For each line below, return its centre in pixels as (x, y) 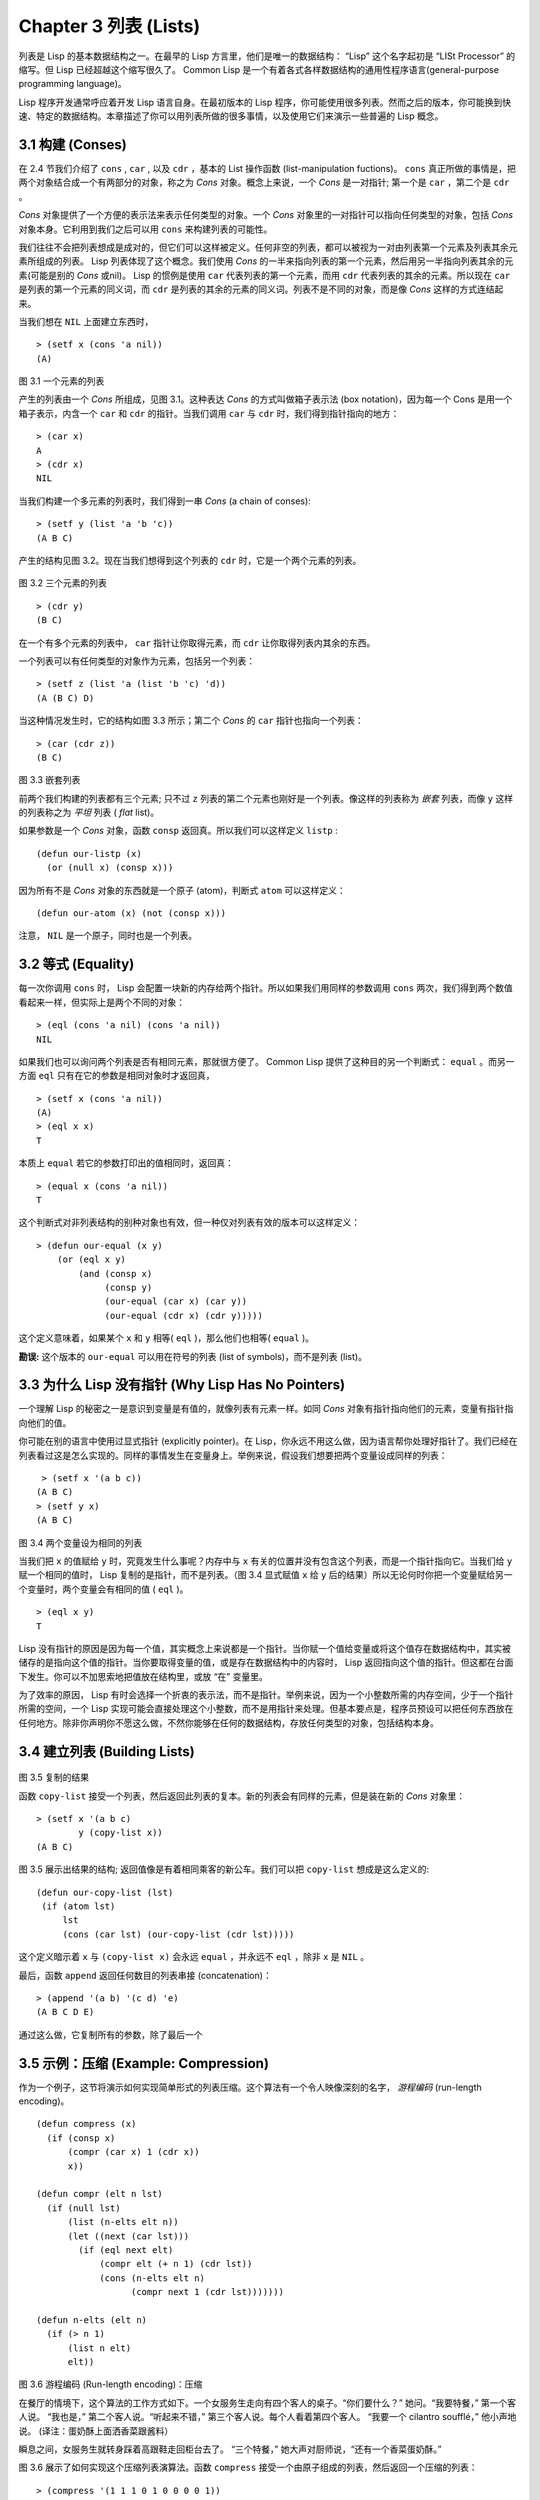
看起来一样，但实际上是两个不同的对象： (101, 1002)
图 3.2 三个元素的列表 (62, 583)
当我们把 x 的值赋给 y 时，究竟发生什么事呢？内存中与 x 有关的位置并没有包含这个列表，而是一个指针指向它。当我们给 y (265, 1561)
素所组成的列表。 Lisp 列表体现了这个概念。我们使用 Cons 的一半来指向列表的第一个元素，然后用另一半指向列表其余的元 (266, 261)
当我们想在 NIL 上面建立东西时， (86, 321)
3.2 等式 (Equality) (76, 964)
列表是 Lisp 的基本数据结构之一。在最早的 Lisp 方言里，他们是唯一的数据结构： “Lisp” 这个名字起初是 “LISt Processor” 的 (266, 56)
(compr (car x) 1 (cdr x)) (133, 2152)
